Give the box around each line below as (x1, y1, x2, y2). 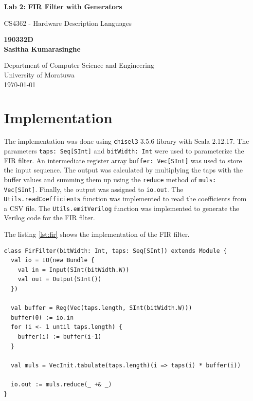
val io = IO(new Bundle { (11, 257, 95, 264)
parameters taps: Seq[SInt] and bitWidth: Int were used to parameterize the (4, 145, 244, 155)
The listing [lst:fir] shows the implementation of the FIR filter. (4, 229, 190, 239)
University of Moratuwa (4, 69, 75, 79)
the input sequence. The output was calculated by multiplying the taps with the (4, 165, 243, 175)
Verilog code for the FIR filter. (4, 212, 95, 223)
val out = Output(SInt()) (18, 276, 102, 283)
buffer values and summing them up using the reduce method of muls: (4, 174, 217, 184)
